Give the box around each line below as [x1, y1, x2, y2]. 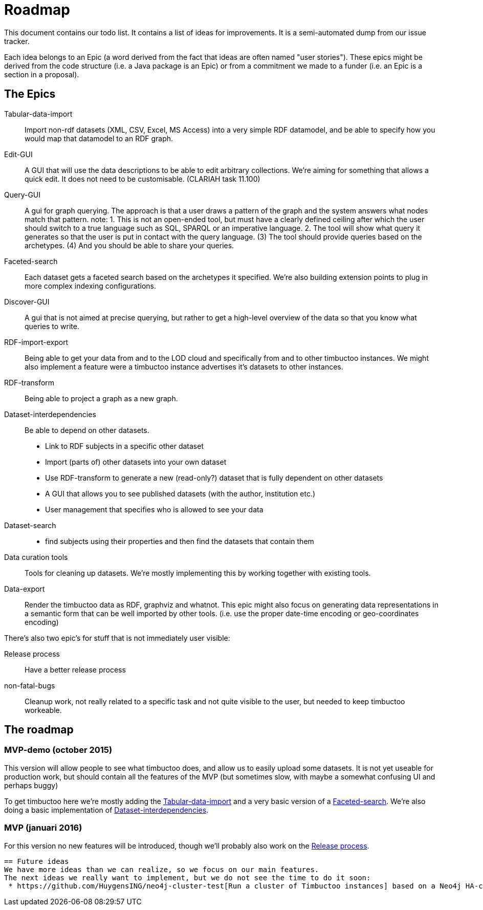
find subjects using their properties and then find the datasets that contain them [45, 536, 314, 546]
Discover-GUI [4, 297, 50, 306]
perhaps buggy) [4, 781, 58, 790]
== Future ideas [4, 857, 69, 865]
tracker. [4, 36, 30, 46]
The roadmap [4, 723, 74, 736]
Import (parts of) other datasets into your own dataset [45, 457, 227, 466]
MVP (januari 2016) [4, 822, 82, 833]
